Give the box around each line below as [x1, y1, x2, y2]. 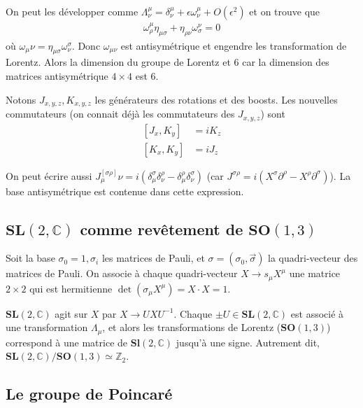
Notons [6, 92, 36, 106]
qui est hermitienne [29, 281, 113, 295]
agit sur [55, 306, 88, 321]
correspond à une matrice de [6, 335, 128, 349]
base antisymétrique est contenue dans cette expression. [6, 183, 244, 198]
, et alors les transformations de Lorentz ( [102, 320, 281, 335]
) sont [260, 106, 285, 121]
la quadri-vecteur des [268, 251, 358, 265]
